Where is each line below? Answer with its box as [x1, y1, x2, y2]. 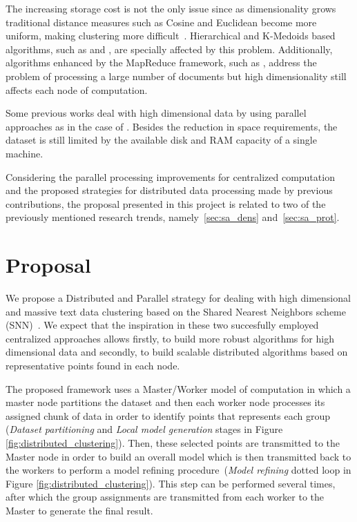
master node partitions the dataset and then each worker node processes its [6, 395, 325, 409]
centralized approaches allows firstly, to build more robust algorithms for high [6, 331, 334, 345]
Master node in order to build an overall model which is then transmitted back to [6, 449, 351, 463]
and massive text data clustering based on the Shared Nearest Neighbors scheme [6, 304, 346, 318]
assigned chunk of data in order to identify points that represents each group [6, 408, 330, 423]
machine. [6, 146, 44, 160]
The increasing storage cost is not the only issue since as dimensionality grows [6, 1, 336, 15]
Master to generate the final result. [6, 503, 153, 517]
